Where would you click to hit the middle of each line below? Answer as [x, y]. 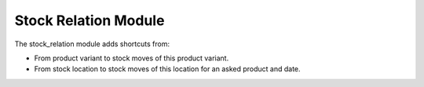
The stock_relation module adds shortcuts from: [92, 44]
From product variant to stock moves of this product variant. [132, 58]
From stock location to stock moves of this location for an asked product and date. [168, 69]
